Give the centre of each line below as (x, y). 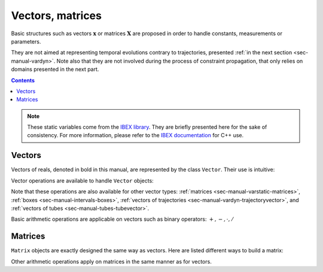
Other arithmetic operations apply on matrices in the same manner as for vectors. (111, 261)
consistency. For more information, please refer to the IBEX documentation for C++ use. (135, 135)
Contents (23, 80)
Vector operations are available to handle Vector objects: (82, 180)
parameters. (26, 41)
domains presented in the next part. (55, 69)
